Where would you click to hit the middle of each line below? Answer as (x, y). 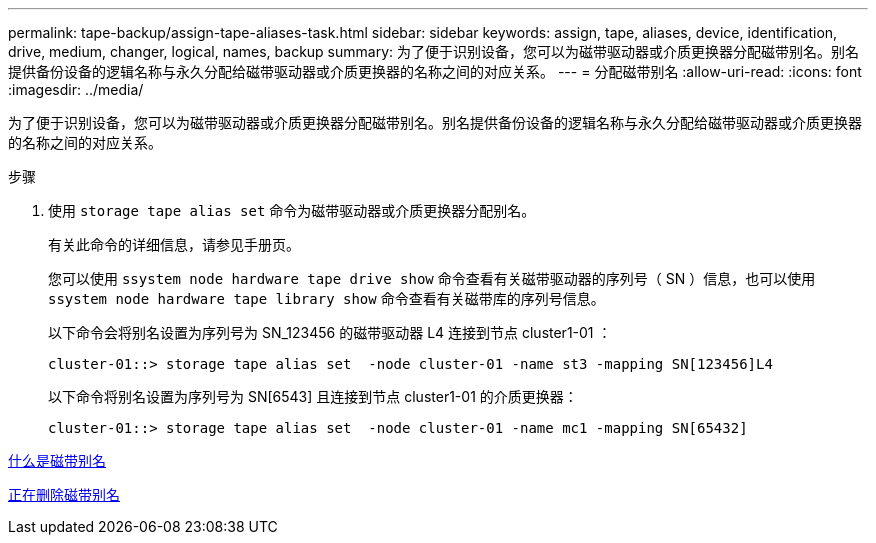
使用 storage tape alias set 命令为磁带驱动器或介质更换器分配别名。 (292, 210)
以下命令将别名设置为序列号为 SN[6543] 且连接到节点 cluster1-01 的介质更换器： (313, 396)
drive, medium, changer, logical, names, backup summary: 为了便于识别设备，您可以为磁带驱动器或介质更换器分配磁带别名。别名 (433, 51)
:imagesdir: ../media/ (76, 89)
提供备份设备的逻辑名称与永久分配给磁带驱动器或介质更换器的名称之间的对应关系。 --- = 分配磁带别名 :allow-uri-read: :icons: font (435, 71)
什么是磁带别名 (57, 460)
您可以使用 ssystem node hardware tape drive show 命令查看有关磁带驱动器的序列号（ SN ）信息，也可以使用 (432, 278)
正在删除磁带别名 (64, 494)
